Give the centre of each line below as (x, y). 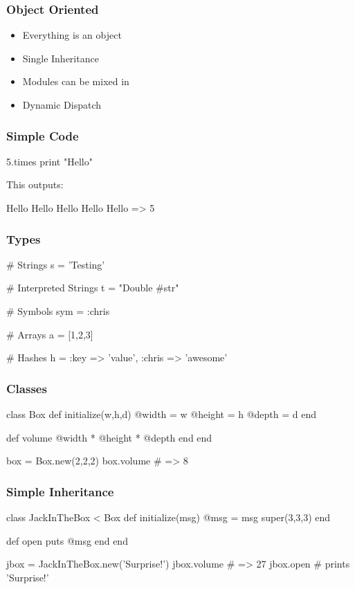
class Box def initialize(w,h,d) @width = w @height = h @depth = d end (161, 414)
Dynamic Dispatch (62, 105)
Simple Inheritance (60, 491)
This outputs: (35, 184)
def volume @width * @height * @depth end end (109, 437)
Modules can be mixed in (76, 81)
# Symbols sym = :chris (58, 311)
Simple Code (43, 135)
